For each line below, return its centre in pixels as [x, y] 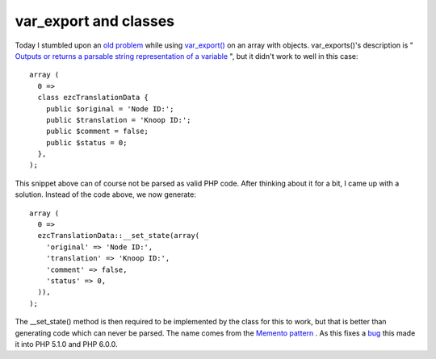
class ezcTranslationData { [93, 98]
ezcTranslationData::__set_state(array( [119, 236]
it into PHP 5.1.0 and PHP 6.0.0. [66, 344]
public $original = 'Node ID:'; [110, 109]
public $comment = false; [97, 131]
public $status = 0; [86, 142]
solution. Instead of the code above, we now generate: [106, 194]
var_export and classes [95, 21]
